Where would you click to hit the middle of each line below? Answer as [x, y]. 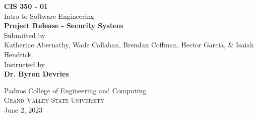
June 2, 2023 [23, 109]
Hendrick [18, 54]
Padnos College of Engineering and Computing [75, 90]
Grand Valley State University [54, 100]
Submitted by [25, 35]
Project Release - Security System [64, 25]
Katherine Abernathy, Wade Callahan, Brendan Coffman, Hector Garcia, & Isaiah [129, 45]
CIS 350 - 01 [26, 6]
